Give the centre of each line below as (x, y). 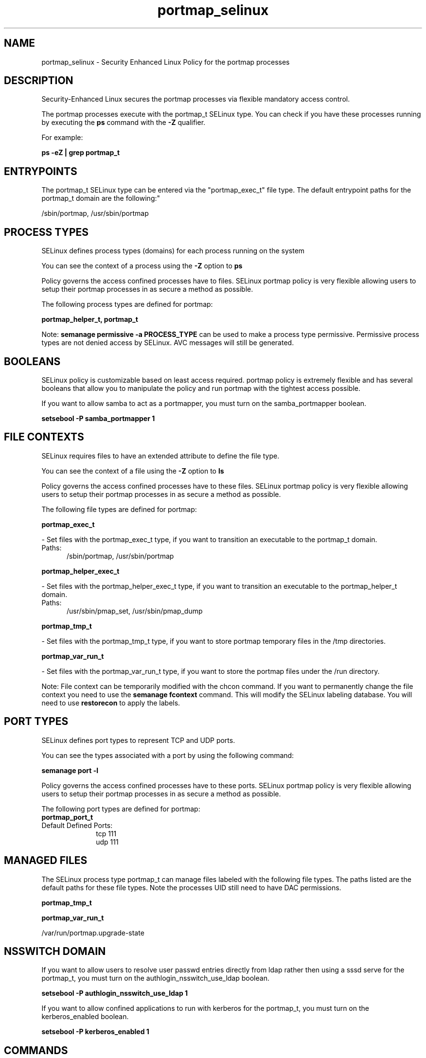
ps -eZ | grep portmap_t (81, 153)
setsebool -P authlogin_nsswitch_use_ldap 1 (115, 993)
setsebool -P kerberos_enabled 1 (95, 1032)
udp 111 (107, 842)
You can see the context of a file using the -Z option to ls (133, 471)
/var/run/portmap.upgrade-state (93, 933)
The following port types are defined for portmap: (121, 809)
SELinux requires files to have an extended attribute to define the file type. (160, 456)
